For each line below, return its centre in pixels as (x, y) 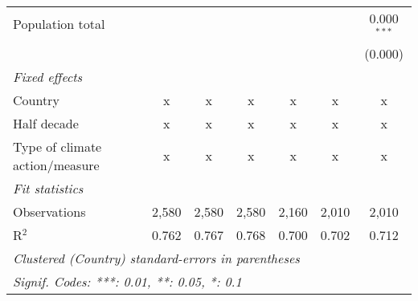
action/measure (56, 165)
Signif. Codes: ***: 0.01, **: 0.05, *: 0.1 (127, 281)
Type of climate (57, 146)
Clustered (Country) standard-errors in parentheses (156, 258)
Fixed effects (48, 76)
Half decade (46, 123)
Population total (59, 24)
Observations (49, 211)
